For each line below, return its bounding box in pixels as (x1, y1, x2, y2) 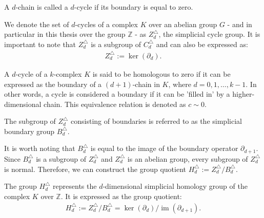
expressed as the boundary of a (4, 78, 102, 89)
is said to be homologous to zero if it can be (92, 68, 231, 79)
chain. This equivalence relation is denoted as (44, 98, 186, 109)
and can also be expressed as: (156, 38, 248, 49)
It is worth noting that (4, 143, 75, 154)
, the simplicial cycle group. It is (158, 29, 260, 39)
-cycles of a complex (75, 18, 138, 29)
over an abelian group (149, 18, 217, 29)
